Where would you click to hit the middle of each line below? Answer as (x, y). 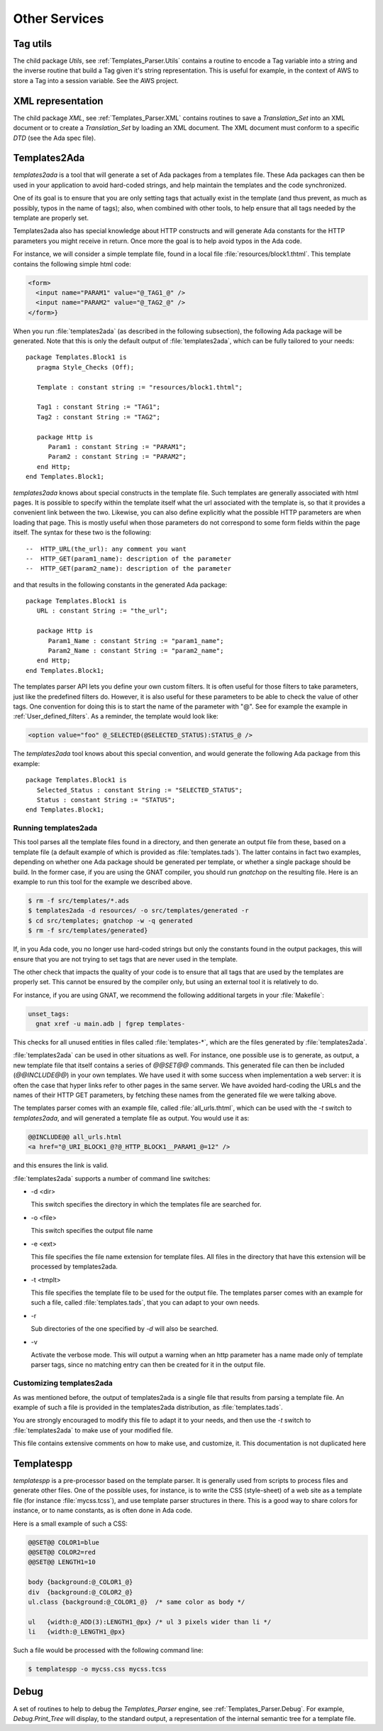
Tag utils (33, 44)
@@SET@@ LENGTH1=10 (62, 1562)
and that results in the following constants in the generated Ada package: (120, 584)
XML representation (58, 101)
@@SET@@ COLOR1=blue (63, 1542)
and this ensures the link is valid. (61, 1165)
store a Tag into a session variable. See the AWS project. (96, 80)
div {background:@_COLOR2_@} (81, 1592)
